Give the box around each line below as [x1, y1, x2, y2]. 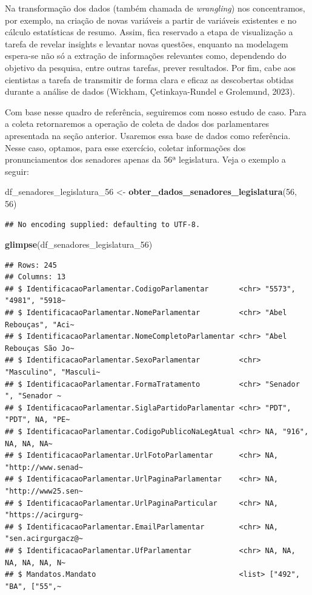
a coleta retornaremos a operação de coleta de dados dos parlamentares [5, 117, 270, 130]
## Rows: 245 [5, 260, 57, 270]
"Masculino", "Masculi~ [5, 368, 101, 377]
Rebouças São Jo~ [5, 344, 75, 353]
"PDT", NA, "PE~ [5, 415, 70, 424]
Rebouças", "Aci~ [5, 320, 75, 329]
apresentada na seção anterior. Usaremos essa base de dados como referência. [5, 129, 291, 141]
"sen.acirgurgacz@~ [5, 534, 83, 543]
